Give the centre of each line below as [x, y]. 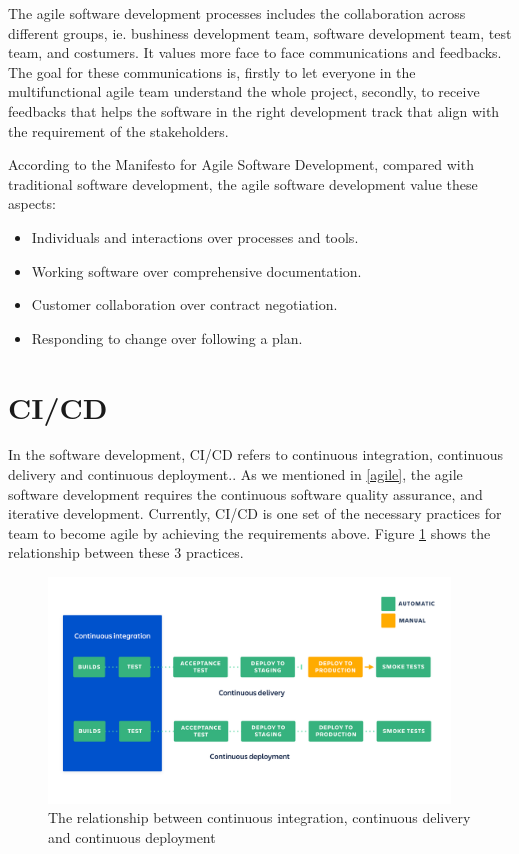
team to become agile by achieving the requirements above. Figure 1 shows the [249, 532]
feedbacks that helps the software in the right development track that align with [254, 110]
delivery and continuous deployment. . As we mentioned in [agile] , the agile [235, 474]
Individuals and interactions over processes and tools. [195, 236]
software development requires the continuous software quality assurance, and [245, 493]
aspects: [32, 203]
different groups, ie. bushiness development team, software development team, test [260, 32]
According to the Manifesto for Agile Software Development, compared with [241, 164]
